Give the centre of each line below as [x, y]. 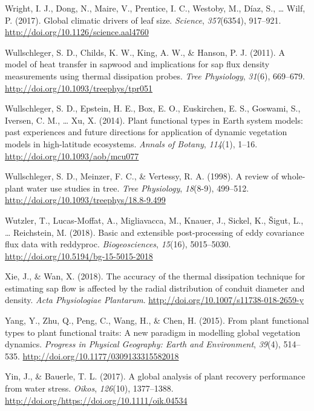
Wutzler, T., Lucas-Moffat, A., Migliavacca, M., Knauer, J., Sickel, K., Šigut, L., [154, 220]
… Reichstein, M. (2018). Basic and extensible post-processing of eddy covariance [155, 232]
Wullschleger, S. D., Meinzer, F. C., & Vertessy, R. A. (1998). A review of [142, 176]
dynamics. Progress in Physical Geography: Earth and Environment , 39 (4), [143, 344]
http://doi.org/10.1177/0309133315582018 [101, 356]
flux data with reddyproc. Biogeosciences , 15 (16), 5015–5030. [118, 244]
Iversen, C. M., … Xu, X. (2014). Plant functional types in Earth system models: [154, 120]
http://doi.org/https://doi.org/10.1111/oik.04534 [96, 400]
